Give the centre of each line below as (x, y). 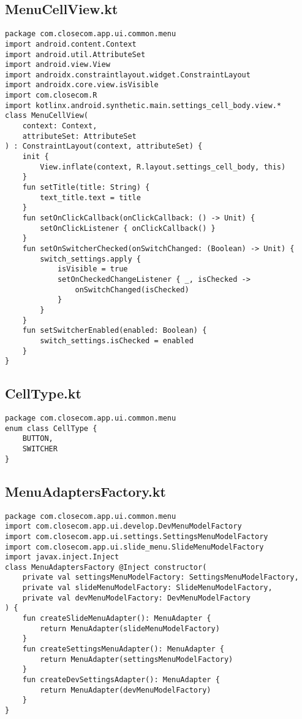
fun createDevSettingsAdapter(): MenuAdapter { (121, 680)
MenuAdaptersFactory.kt (85, 491)
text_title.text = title (90, 197)
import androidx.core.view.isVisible (82, 85)
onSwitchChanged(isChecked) (132, 290)
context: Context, (60, 126)
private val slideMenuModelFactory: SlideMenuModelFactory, (147, 588)
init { (36, 157)
